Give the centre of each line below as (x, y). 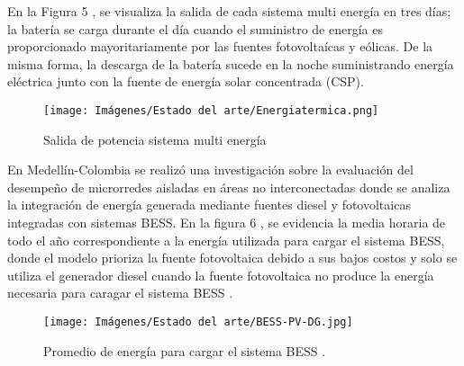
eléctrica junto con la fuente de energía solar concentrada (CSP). (186, 81)
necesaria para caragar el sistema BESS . (120, 293)
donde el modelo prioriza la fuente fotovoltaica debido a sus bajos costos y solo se (232, 258)
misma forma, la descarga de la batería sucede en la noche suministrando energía (231, 63)
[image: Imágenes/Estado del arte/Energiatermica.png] (211, 110)
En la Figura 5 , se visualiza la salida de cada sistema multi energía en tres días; (229, 11)
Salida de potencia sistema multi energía (155, 139)
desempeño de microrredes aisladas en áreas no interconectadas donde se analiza (229, 187)
